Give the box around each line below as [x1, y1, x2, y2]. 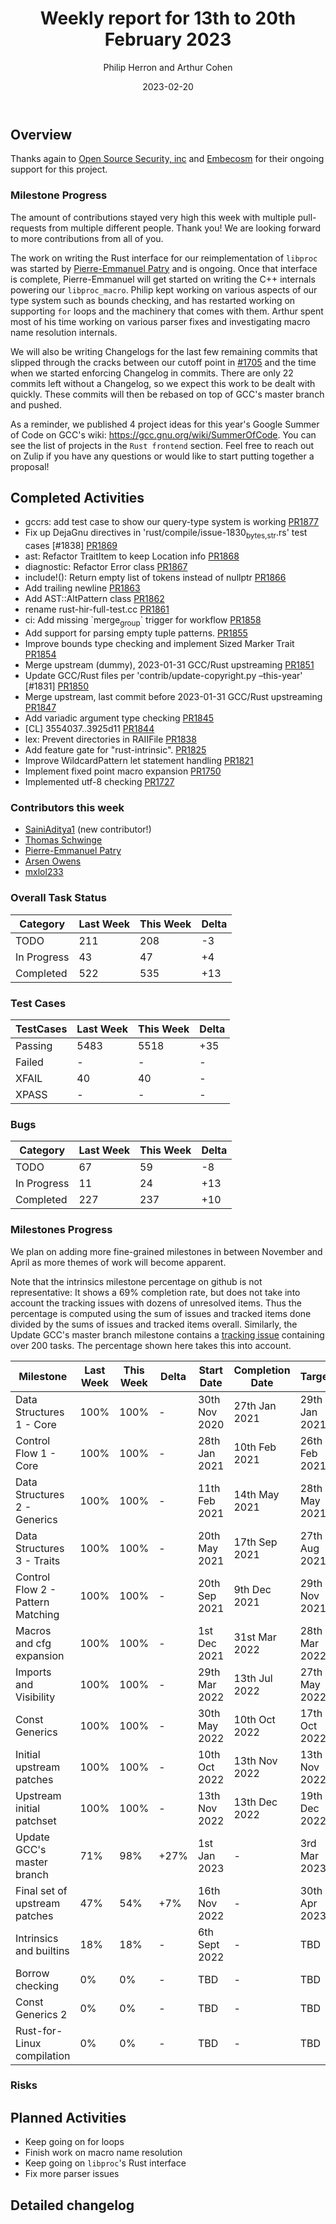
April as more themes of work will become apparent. [10, 1256, 227, 1268]
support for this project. [10, 163, 108, 176]
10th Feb [233, 1440, 277, 1454]
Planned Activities [10, 2109, 127, 2126]
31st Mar [233, 1630, 277, 1644]
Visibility [15, 1690, 56, 1704]
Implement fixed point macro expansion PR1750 [24, 765, 222, 777]
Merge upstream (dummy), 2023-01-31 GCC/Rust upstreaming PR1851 [24, 659, 315, 671]
